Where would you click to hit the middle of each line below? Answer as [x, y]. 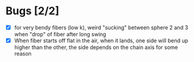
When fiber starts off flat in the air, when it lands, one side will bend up [101, 41]
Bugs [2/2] [33, 11]
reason [23, 54]
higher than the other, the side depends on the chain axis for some [96, 47]
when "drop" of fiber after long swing [60, 34]
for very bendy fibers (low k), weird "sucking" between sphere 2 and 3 [101, 27]
